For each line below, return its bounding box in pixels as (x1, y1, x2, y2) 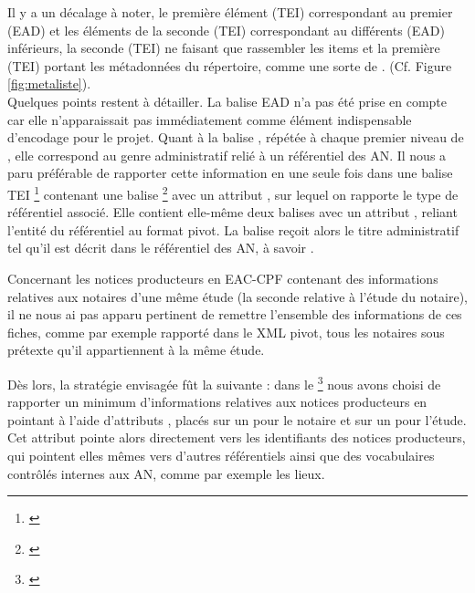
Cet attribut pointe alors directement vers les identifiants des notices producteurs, (7, 428, 466, 447)
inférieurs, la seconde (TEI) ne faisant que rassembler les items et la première (7, 38, 440, 57)
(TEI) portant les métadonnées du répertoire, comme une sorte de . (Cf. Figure (7, 56, 452, 75)
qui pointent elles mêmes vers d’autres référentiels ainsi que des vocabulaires (7, 445, 435, 464)
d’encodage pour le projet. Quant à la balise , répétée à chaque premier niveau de (7, 128, 464, 147)
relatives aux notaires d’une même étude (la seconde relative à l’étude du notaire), (7, 286, 468, 306)
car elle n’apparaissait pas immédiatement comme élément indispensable (7, 109, 412, 129)
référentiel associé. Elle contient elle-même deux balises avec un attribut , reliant (7, 203, 458, 222)
